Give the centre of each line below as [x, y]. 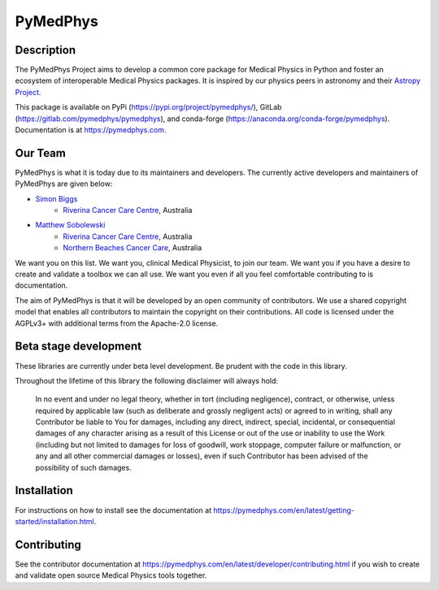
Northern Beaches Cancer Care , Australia [133, 248]
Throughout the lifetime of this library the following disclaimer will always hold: [147, 380]
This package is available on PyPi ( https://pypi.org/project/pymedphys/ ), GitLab [148, 107]
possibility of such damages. [83, 467]
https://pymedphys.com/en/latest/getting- [284, 510]
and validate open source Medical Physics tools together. [111, 575]
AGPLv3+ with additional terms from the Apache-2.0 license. [117, 323]
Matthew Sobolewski [70, 225]
